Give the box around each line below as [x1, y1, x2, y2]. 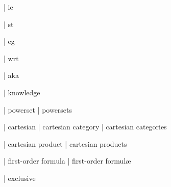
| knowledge [4, 87, 40, 97]
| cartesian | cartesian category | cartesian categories [4, 121, 167, 132]
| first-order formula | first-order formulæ [4, 155, 131, 166]
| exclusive [4, 172, 36, 183]
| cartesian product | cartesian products [4, 138, 127, 149]
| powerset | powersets [4, 104, 72, 115]
